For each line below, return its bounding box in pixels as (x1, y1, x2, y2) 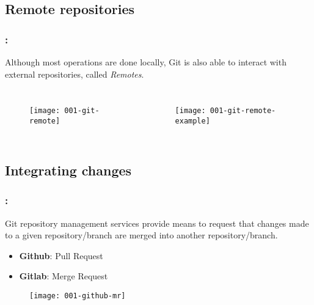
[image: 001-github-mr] (29, 291, 126, 300)
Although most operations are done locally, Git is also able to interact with (5, 56, 287, 68)
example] (175, 116, 210, 125)
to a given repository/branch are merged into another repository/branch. (5, 229, 278, 241)
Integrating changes (5, 160, 132, 179)
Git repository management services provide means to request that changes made (5, 216, 309, 229)
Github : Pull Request (19, 249, 103, 262)
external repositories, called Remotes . (5, 67, 144, 80)
